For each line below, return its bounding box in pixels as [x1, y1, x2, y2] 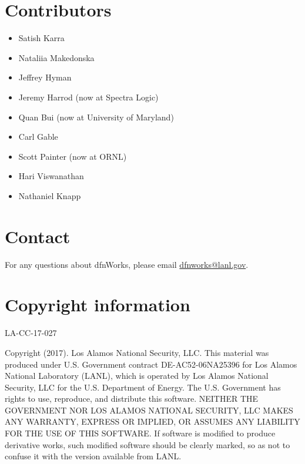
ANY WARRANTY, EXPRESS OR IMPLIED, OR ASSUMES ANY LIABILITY [5, 415, 300, 428]
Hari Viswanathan [18, 170, 84, 182]
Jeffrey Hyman [18, 71, 72, 83]
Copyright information [5, 292, 190, 317]
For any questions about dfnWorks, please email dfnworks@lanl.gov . [5, 258, 249, 270]
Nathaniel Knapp [18, 189, 81, 201]
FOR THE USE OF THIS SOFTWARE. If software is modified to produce [5, 427, 276, 439]
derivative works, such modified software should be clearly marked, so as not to [5, 438, 290, 450]
